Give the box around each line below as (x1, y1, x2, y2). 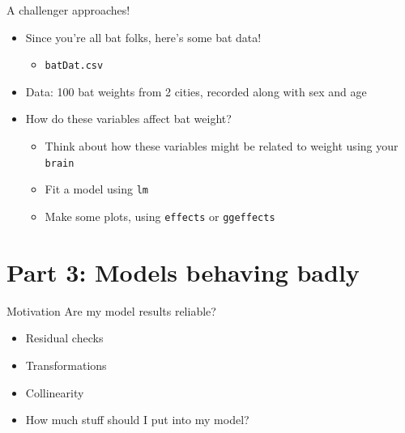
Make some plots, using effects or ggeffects (45, 207, 275, 224)
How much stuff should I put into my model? (25, 411, 249, 428)
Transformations (25, 356, 107, 373)
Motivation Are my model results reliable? (6, 302, 216, 319)
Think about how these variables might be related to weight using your (45, 138, 399, 155)
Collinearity (25, 384, 84, 401)
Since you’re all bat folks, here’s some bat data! (25, 28, 262, 45)
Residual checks (25, 329, 104, 346)
